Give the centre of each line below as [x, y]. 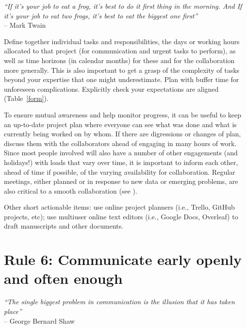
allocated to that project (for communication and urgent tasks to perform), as [120, 51]
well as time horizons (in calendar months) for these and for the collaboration [119, 60]
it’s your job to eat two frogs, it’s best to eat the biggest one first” [101, 15]
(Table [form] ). [26, 98]
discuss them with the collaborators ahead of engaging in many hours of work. [120, 143]
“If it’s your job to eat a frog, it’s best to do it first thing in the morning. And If [123, 6]
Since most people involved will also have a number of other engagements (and [121, 153]
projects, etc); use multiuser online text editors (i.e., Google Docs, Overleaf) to [121, 216]
